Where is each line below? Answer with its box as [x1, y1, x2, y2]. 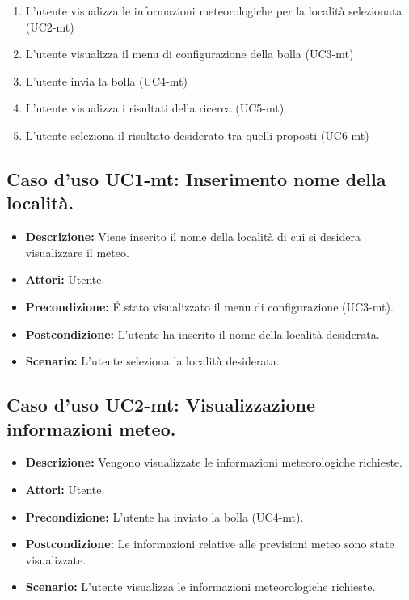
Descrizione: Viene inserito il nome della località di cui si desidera [25, 228, 361, 245]
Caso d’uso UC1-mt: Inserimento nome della [6, 166, 386, 191]
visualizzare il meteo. [25, 243, 129, 260]
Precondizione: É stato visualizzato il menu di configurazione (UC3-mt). [25, 298, 394, 315]
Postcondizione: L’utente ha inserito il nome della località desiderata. [25, 325, 380, 342]
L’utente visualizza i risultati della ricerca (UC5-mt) [25, 99, 285, 116]
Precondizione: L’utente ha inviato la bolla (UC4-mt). [25, 508, 304, 525]
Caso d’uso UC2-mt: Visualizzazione [6, 392, 315, 417]
